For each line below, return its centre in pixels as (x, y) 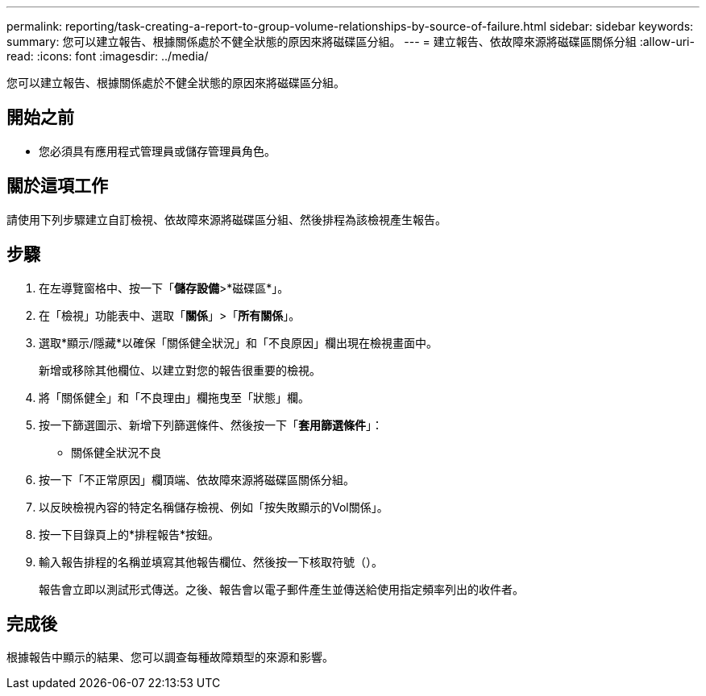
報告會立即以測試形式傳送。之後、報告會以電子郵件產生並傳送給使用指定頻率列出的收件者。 (281, 589)
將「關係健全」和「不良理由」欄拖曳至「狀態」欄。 (174, 397)
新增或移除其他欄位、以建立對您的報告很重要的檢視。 (180, 370)
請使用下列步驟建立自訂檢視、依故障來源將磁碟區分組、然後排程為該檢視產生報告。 (226, 219)
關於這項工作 (57, 186)
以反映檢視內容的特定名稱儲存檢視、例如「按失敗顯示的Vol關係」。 (214, 507)
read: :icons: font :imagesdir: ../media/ (108, 56)
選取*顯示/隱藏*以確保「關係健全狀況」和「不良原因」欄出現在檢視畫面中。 (239, 342)
